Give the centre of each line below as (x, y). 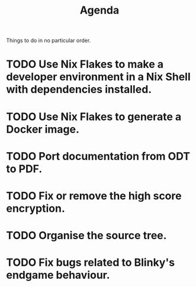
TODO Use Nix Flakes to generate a (94, 117)
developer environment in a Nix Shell (98, 77)
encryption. (36, 208)
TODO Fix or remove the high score (94, 196)
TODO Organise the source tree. (86, 236)
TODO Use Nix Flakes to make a (85, 64)
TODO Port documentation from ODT (98, 156)
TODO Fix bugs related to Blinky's (91, 262)
